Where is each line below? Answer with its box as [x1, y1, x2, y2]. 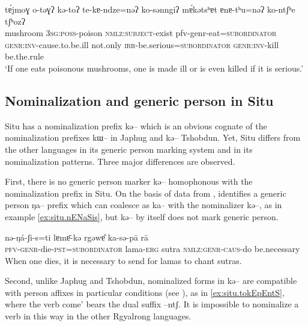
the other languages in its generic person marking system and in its [5, 143, 253, 155]
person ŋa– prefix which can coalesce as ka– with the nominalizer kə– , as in [5, 198, 282, 211]
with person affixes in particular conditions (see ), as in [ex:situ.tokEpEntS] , [5, 286, 285, 298]
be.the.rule [5, 50, 44, 63]
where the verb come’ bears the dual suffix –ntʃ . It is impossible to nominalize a [5, 298, 299, 310]
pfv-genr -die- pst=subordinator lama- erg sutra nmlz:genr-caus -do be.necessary [5, 242, 300, 255]
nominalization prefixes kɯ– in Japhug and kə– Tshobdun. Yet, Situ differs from [5, 131, 301, 144]
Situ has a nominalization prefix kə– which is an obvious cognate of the [5, 119, 267, 132]
